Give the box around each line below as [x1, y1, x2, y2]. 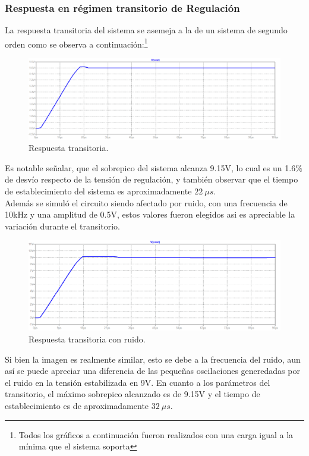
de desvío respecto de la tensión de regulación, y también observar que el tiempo [5, 173, 298, 185]
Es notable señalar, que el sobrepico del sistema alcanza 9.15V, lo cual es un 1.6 [5, 161, 296, 174]
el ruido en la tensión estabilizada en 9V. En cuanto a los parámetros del [5, 376, 270, 388]
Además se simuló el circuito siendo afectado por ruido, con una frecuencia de [5, 196, 288, 209]
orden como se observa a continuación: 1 [5, 36, 148, 50]
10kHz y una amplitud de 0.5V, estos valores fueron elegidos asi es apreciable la [5, 208, 295, 221]
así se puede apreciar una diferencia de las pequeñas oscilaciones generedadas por [5, 364, 300, 377]
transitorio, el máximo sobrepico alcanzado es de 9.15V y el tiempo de [5, 388, 260, 400]
